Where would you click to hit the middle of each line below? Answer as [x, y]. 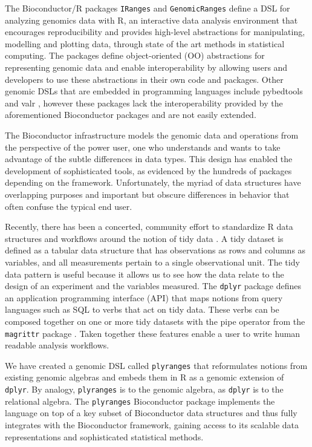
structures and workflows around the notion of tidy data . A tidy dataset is [144, 238]
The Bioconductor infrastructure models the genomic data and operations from [152, 135]
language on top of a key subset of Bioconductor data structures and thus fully [151, 413]
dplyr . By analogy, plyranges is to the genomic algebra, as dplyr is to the [144, 389]
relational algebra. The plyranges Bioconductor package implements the [140, 401]
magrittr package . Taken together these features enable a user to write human [153, 333]
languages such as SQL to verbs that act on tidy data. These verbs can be [142, 309]
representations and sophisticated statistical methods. [104, 436]
